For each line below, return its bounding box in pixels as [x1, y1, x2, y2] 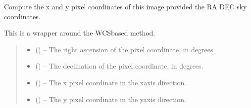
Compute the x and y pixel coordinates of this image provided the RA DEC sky [4, 1, 247, 11]
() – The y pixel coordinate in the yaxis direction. [35, 94, 186, 104]
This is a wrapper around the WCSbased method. [4, 28, 155, 38]
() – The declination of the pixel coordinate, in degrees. [35, 61, 203, 71]
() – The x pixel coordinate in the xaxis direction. [35, 77, 187, 87]
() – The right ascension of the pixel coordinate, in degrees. [35, 44, 215, 54]
